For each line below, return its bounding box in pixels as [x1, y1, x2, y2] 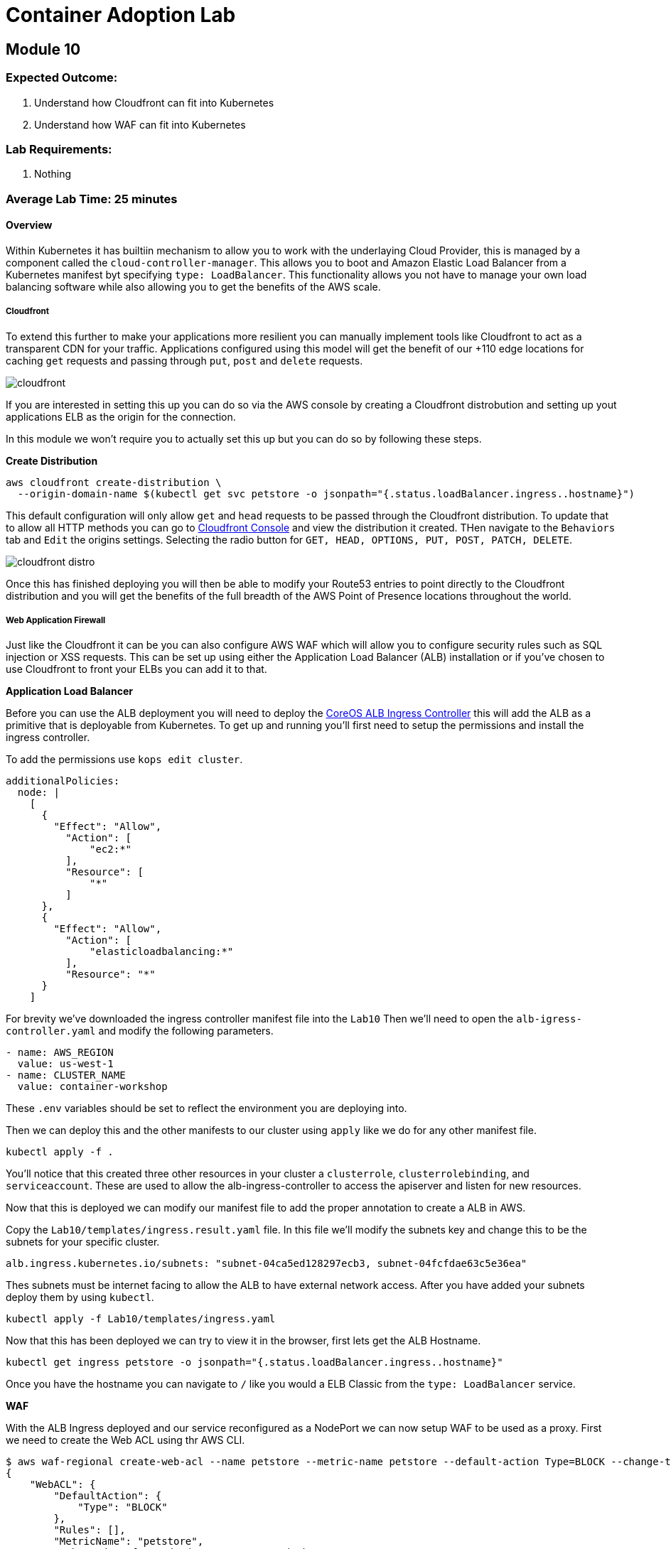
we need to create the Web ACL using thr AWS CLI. [6, 1434, 245, 1447]
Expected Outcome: [6, 70, 118, 85]
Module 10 [6, 40, 81, 58]
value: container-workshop [17, 1081, 168, 1093]
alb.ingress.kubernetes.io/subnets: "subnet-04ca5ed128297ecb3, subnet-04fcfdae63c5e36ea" [6, 1258, 527, 1270]
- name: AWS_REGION [6, 1047, 114, 1059]
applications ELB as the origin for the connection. [6, 410, 236, 423]
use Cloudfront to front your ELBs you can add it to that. [6, 663, 267, 676]
